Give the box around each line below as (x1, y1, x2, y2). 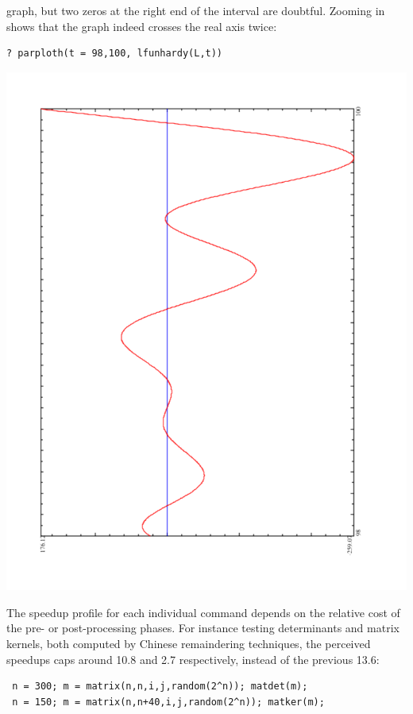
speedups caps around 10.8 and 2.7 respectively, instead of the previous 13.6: (6, 650, 380, 667)
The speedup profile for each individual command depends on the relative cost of (6, 604, 400, 620)
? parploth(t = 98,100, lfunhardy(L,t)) (6, 48, 223, 60)
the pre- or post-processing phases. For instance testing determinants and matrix (6, 619, 399, 636)
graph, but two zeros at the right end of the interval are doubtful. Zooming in (6, 2, 385, 18)
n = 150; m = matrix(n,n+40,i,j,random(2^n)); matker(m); (12, 696, 325, 708)
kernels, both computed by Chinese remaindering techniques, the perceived (6, 635, 371, 652)
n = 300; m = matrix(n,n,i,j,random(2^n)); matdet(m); (12, 681, 308, 693)
